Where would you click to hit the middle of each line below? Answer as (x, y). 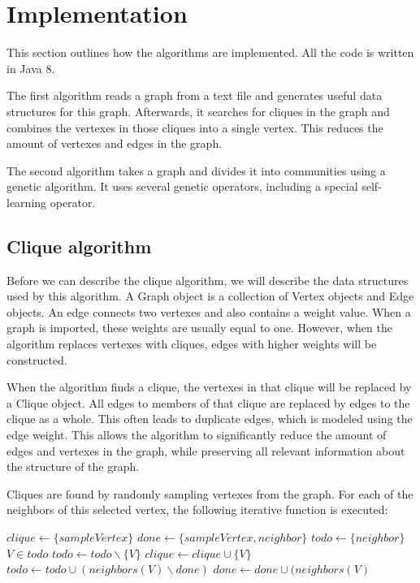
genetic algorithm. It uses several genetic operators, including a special (182, 186)
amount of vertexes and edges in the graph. (115, 143)
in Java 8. (31, 68)
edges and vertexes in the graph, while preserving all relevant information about (206, 450)
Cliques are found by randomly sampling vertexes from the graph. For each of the (210, 493)
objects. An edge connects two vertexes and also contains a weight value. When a (209, 311)
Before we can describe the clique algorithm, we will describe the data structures (208, 280)
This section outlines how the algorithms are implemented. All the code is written (210, 52)
